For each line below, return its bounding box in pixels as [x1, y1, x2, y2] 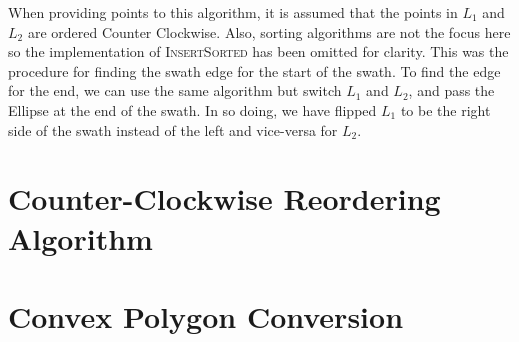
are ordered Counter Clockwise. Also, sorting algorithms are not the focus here [27, 21, 511, 42]
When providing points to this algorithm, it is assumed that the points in [8, 2, 458, 22]
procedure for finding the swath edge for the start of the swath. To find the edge [8, 60, 501, 81]
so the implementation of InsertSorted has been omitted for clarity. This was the [8, 41, 509, 62]
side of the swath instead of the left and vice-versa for [8, 119, 338, 140]
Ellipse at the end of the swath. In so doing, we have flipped [8, 99, 377, 120]
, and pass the [408, 80, 495, 101]
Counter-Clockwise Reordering [8, 178, 441, 219]
